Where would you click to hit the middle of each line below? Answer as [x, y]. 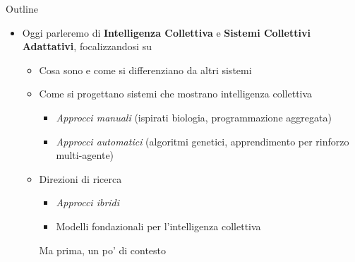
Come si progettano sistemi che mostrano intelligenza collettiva [176, 94]
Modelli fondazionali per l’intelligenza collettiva [158, 226]
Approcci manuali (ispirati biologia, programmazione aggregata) [194, 117]
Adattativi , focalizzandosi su [87, 46]
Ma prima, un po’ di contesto [103, 250]
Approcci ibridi [88, 202]
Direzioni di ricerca [80, 178]
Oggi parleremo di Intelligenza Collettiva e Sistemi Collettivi [166, 32]
